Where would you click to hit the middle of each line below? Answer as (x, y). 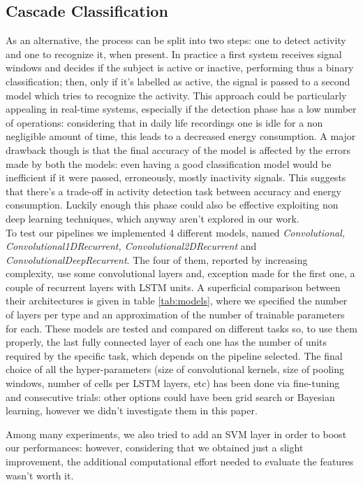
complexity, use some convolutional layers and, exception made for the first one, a (180, 273)
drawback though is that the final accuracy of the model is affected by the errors (178, 149)
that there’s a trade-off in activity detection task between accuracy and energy (173, 191)
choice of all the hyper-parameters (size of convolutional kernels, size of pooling (175, 369)
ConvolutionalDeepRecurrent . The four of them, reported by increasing (157, 259)
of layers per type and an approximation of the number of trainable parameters (175, 315)
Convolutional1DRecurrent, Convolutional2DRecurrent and (131, 246)
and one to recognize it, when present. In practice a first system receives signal (174, 54)
